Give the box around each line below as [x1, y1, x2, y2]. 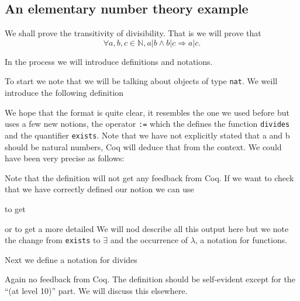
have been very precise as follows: [5, 152, 125, 164]
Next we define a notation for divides [5, 253, 137, 265]
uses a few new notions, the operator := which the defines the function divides [5, 117, 290, 130]
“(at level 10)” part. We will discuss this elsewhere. [5, 284, 188, 296]
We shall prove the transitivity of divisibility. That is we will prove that [5, 27, 261, 39]
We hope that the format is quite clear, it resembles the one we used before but [5, 106, 289, 118]
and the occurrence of [110, 234, 188, 246]
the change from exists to [5, 234, 101, 246]
